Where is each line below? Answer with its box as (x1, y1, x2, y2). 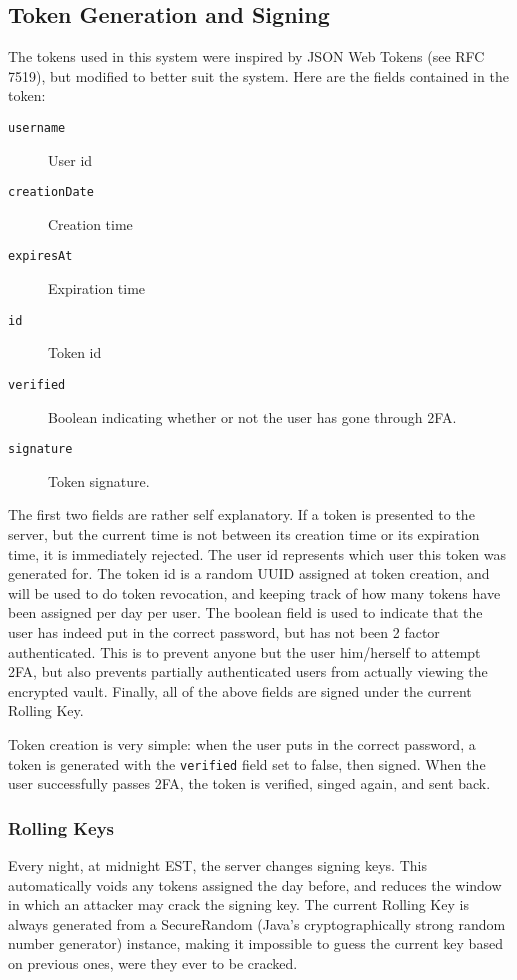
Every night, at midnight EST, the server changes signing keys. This (8, 855, 427, 876)
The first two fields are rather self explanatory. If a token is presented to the (8, 504, 475, 525)
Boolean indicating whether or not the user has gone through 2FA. (48, 406, 457, 427)
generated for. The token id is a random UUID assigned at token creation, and (8, 563, 490, 584)
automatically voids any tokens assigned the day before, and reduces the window (8, 874, 502, 895)
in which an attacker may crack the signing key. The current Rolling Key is (8, 894, 469, 915)
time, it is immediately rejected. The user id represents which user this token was (8, 543, 507, 564)
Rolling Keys (8, 815, 115, 840)
